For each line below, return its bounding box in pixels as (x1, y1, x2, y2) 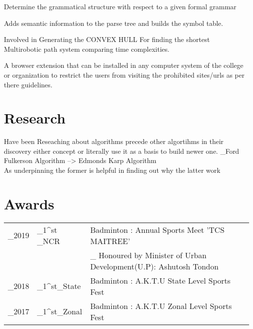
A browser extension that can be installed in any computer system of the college (4, 60, 244, 70)
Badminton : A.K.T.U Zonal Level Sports (90, 300, 232, 311)
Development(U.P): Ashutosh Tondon (90, 260, 219, 272)
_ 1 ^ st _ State (37, 280, 81, 292)
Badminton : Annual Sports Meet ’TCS (90, 224, 225, 235)
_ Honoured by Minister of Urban (90, 249, 207, 261)
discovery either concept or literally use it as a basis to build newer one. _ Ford (4, 145, 239, 156)
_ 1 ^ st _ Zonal (37, 306, 82, 317)
